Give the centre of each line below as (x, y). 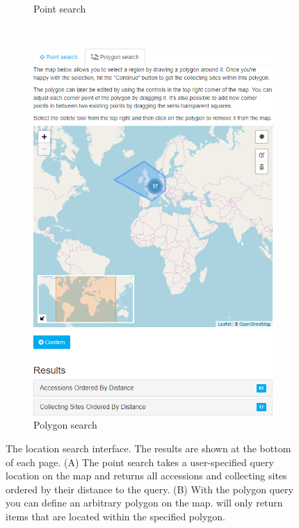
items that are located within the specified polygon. (115, 516)
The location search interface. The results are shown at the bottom (148, 448)
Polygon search (65, 425)
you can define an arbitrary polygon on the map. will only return (144, 503)
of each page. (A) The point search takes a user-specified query (140, 462)
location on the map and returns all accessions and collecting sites (146, 476)
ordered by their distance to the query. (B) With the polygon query (149, 489)
